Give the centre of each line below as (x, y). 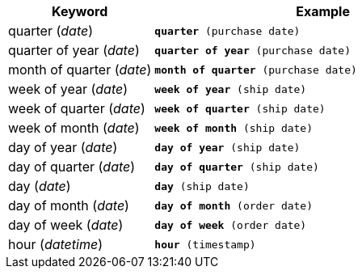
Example (323, 11)
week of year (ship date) (231, 89)
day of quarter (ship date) (237, 167)
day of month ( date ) (69, 205)
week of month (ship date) (234, 128)
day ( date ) (40, 186)
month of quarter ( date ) (80, 70)
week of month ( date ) (74, 128)
